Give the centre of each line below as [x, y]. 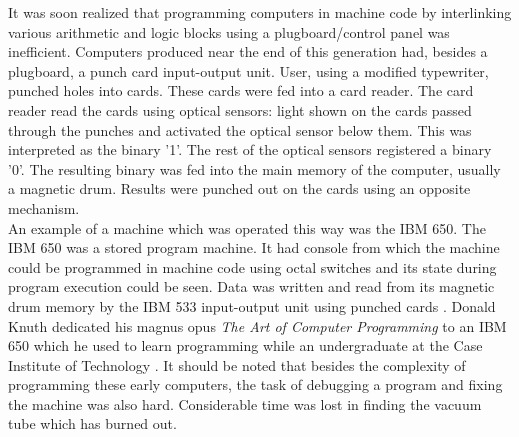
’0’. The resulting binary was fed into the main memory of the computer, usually [254, 168]
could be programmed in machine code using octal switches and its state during [252, 266]
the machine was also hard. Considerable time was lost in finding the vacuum [245, 403]
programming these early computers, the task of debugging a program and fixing [255, 384]
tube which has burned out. [92, 423]
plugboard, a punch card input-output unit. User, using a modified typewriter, [248, 70]
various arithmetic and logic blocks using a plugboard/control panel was [229, 31]
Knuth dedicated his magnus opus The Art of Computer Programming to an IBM [257, 325]
